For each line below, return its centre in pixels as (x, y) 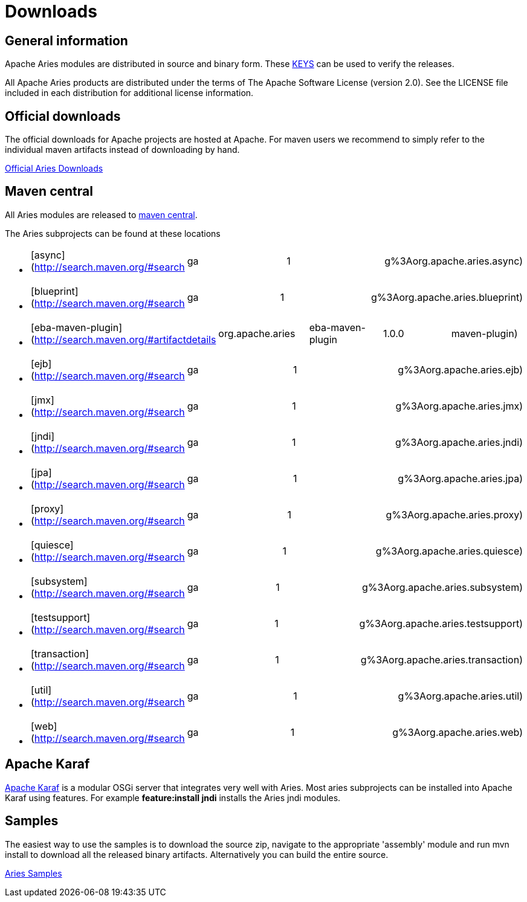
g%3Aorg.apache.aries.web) (457, 732)
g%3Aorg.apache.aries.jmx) (459, 406)
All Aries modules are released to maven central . (101, 214)
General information (66, 40)
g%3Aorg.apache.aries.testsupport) (441, 623)
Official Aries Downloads (54, 169)
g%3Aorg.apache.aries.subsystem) (442, 587)
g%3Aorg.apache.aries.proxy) (454, 514)
